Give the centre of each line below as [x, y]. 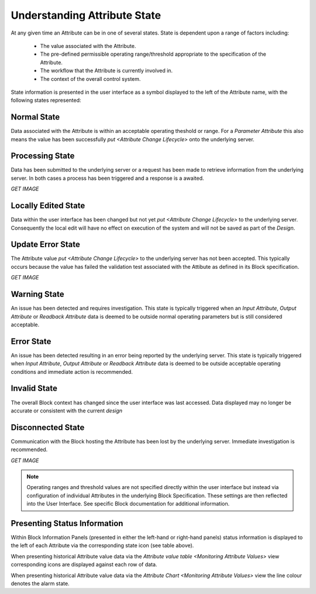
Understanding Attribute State [86, 15]
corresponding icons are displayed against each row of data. [84, 565]
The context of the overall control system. [90, 78]
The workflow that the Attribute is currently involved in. [106, 71]
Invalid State [34, 389]
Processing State [43, 156]
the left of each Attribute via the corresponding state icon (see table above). [102, 545]
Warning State [37, 294]
